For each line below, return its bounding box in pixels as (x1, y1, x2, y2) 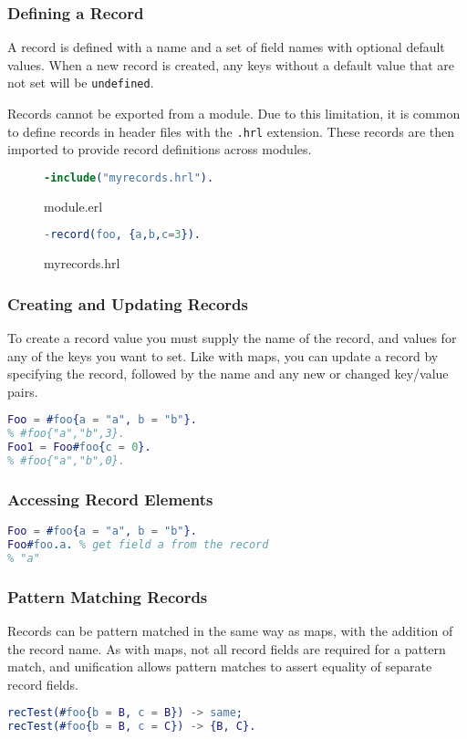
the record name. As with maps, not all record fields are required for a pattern (7, 639, 446, 658)
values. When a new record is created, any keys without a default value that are (7, 55, 454, 74)
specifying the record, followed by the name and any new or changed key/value (7, 364, 449, 383)
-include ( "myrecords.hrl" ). (44, 171, 214, 184)
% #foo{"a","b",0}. (7, 454, 125, 468)
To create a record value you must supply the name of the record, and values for (7, 328, 457, 348)
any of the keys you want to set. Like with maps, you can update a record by (7, 346, 439, 365)
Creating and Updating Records (7, 292, 248, 315)
